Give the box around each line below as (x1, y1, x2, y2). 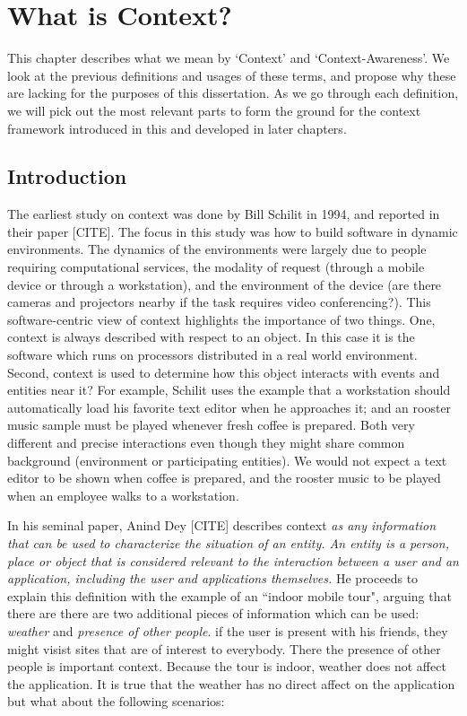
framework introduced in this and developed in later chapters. (7, 118, 347, 137)
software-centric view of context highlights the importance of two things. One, (7, 310, 436, 328)
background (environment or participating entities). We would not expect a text (7, 450, 447, 469)
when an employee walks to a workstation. (7, 485, 239, 504)
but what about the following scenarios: (7, 692, 225, 711)
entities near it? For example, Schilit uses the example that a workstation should (7, 380, 451, 399)
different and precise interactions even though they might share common (7, 433, 405, 452)
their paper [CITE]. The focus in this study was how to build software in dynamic (7, 222, 458, 240)
